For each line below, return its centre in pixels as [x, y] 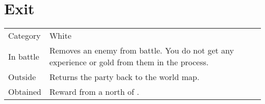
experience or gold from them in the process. [129, 62]
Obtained [25, 92]
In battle [24, 56]
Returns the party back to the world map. [124, 77]
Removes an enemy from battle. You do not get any [142, 50]
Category [24, 36]
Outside [22, 77]
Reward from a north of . [94, 92]
